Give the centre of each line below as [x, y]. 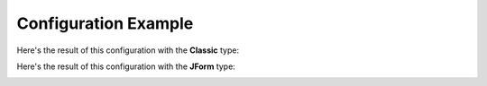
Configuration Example [105, 23]
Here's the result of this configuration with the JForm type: [126, 66]
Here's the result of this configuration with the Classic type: [128, 50]
